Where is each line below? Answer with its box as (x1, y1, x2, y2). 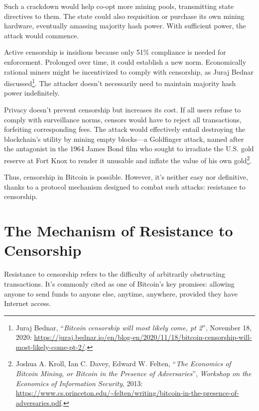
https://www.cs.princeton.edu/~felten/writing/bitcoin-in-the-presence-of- (15, 388, 239, 398)
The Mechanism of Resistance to (4, 220, 233, 241)
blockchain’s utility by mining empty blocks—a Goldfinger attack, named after (4, 133, 244, 144)
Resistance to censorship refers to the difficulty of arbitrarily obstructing (4, 269, 225, 279)
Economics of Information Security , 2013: (15, 378, 143, 388)
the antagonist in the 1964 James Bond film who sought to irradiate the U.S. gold (4, 143, 254, 154)
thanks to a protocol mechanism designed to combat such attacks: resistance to (4, 181, 246, 192)
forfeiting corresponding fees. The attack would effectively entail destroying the (4, 124, 246, 134)
